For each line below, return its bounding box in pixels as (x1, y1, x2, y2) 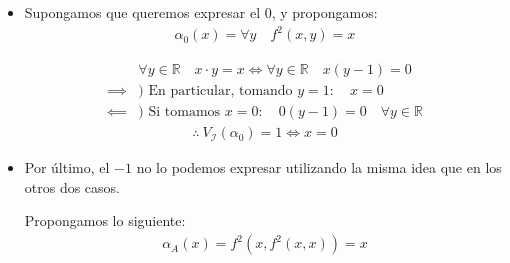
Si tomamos (148, 105, 221, 120)
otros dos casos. (24, 176, 121, 197)
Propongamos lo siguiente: (24, 210, 186, 231)
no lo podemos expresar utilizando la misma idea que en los (136, 157, 502, 178)
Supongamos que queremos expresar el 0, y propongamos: (24, 2, 378, 22)
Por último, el (24, 157, 110, 178)
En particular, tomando (148, 84, 293, 99)
